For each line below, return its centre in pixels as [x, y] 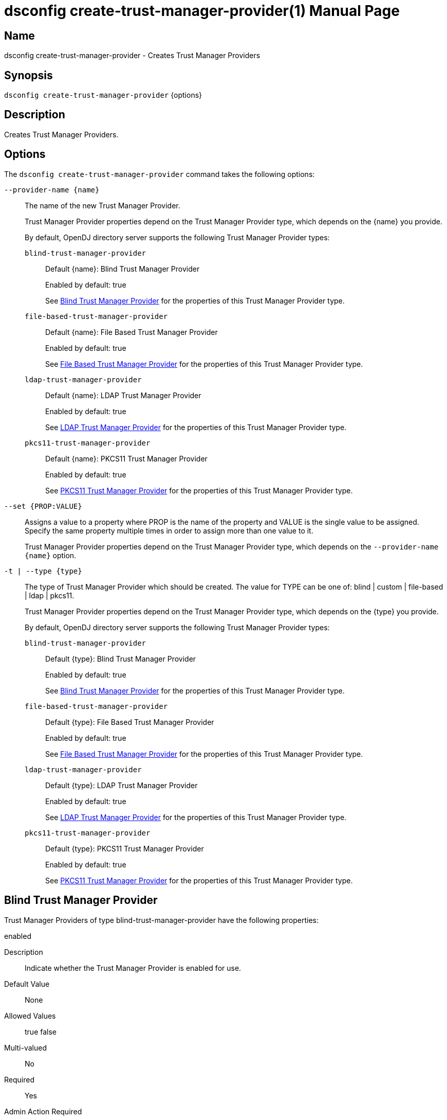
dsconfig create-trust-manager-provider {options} [103, 95]
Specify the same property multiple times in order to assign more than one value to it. [169, 530]
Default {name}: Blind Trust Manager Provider [123, 269]
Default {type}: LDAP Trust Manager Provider [122, 785]
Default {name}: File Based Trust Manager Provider [132, 332]
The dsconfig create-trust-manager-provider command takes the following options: [160, 174]
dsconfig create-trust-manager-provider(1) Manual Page [202, 11]
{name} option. [51, 555]
